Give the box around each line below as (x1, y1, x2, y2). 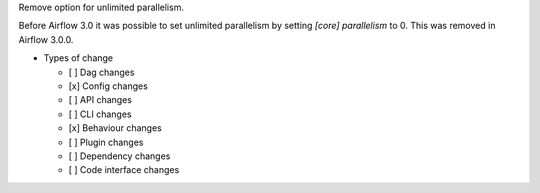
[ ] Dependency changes (68, 150, 171, 162)
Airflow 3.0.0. (18, 33, 74, 45)
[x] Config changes (68, 80, 149, 92)
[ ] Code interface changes (68, 164, 180, 176)
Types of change (43, 52, 114, 64)
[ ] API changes (68, 94, 132, 106)
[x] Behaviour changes (68, 122, 162, 134)
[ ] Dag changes (68, 66, 135, 78)
